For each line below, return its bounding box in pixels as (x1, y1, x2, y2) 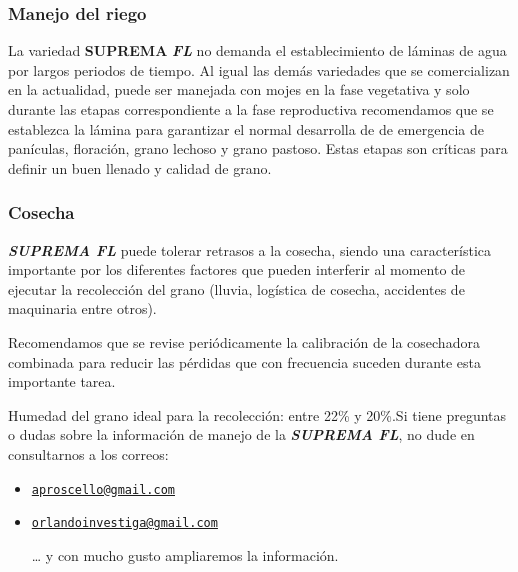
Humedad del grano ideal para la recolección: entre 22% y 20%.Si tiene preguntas (8, 404, 507, 425)
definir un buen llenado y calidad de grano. (8, 157, 272, 178)
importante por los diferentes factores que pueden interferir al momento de (8, 259, 466, 280)
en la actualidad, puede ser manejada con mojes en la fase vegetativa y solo (8, 79, 470, 100)
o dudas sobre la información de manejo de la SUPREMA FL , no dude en (8, 424, 475, 445)
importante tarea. (8, 371, 116, 392)
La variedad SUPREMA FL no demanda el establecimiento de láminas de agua (8, 40, 507, 61)
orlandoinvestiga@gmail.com (31, 516, 218, 531)
